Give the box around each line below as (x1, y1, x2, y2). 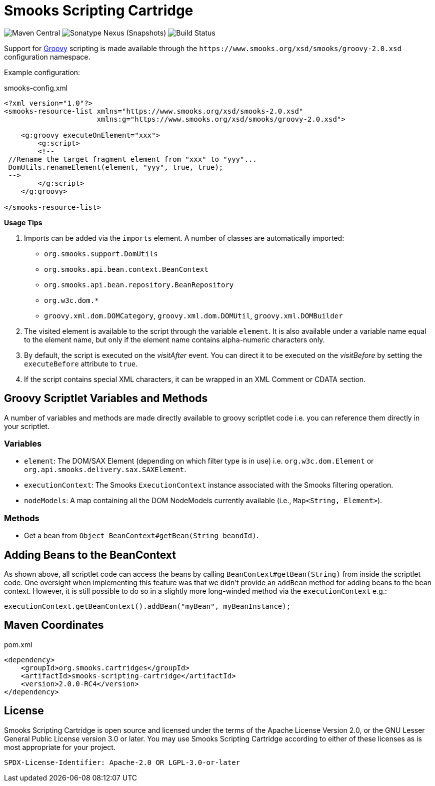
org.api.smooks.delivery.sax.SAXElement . (24, 465, 186, 474)
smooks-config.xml (4, 83, 68, 92)
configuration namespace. (4, 52, 90, 61)
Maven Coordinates (4, 619, 104, 632)
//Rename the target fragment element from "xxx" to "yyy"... (8, 155, 257, 163)
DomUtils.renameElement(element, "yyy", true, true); (8, 163, 223, 171)
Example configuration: (4, 68, 80, 77)
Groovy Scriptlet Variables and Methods (4, 392, 208, 405)
